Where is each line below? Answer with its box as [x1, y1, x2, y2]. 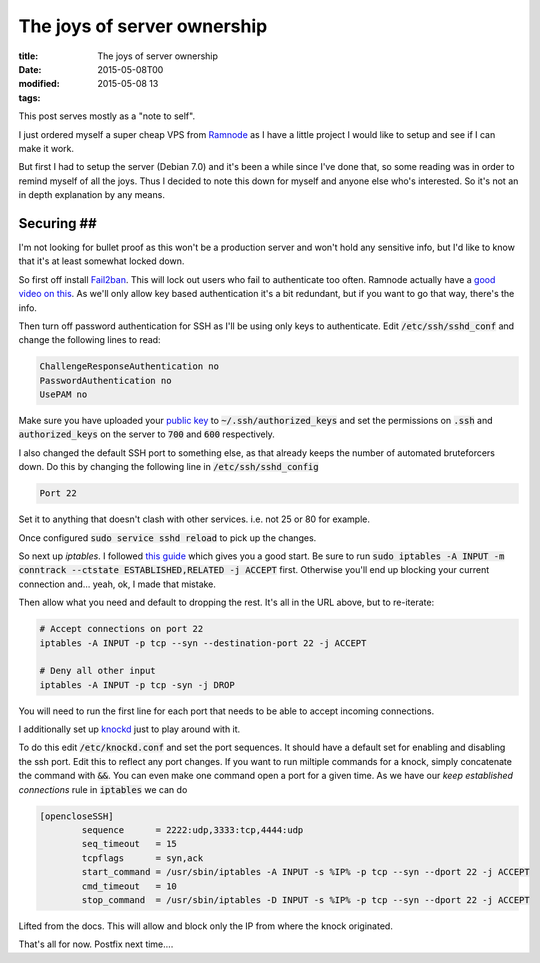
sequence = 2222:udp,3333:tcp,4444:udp [81, 825, 304, 836]
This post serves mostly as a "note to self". [18, 110, 195, 122]
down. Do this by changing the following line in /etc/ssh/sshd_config [18, 461, 319, 473]
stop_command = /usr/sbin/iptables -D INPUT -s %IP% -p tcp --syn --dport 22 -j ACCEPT [81, 894, 530, 905]
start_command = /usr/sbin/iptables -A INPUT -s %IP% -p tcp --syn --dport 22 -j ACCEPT [81, 866, 530, 878]
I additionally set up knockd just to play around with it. [18, 723, 241, 735]
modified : [18, 78, 60, 90]
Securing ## [18, 215, 97, 232]
